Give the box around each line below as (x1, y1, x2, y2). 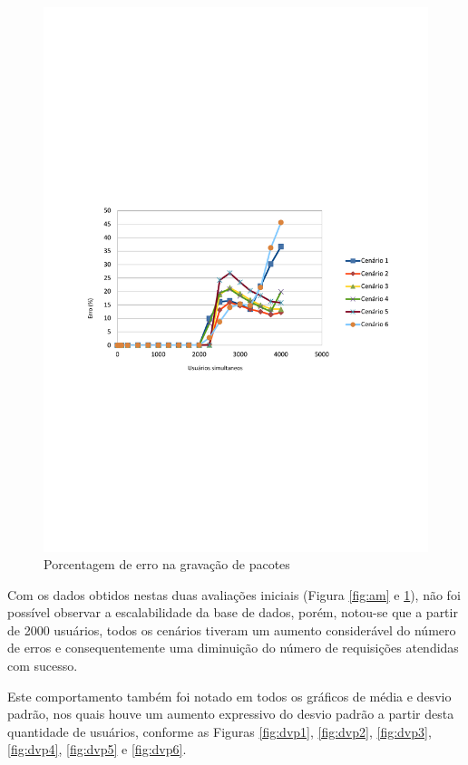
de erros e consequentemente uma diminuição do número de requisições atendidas (7, 638, 459, 657)
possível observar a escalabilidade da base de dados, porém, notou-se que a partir (7, 603, 458, 622)
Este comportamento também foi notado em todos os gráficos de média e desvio (7, 686, 452, 705)
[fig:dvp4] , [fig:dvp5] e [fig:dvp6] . (7, 740, 187, 759)
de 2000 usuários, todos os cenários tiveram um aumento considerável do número (7, 620, 456, 639)
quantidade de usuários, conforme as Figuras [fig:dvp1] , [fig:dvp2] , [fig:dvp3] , (7, 721, 432, 741)
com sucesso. (7, 656, 78, 675)
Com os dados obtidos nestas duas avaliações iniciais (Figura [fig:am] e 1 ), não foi (7, 585, 461, 604)
